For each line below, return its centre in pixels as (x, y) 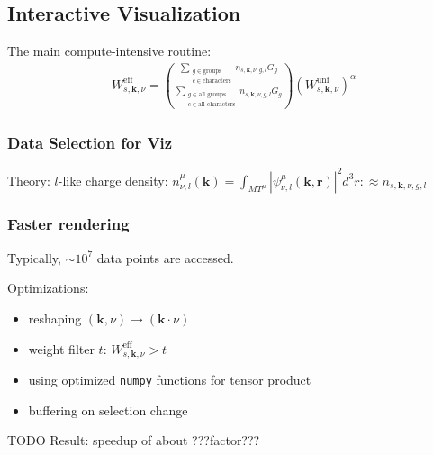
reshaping (55, 318)
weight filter (61, 348)
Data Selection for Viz (90, 142)
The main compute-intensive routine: (109, 51)
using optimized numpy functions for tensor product (170, 379)
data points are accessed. (165, 257)
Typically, (34, 257)
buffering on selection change (108, 409)
